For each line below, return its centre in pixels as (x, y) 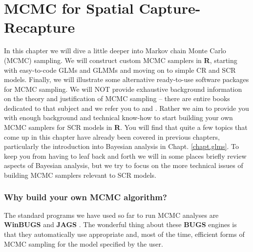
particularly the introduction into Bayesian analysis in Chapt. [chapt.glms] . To (121, 146)
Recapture (40, 27)
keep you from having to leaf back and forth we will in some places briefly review (125, 156)
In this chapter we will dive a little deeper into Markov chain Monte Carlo (115, 51)
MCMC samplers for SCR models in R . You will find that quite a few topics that (126, 127)
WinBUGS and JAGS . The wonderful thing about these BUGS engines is (120, 224)
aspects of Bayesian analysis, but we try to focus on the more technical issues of (124, 165)
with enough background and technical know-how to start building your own (118, 117)
